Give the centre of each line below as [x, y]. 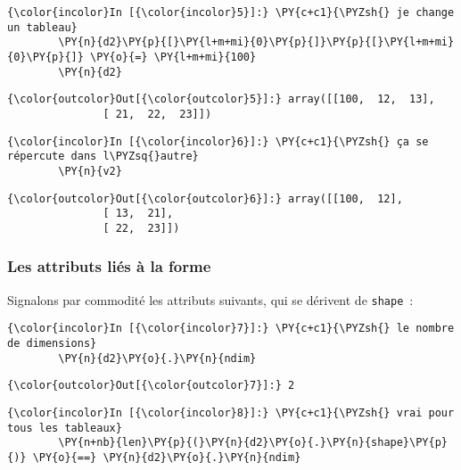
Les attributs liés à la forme [109, 266]
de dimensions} [52, 344]
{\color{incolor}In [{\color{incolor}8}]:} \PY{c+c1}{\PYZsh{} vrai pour [231, 413]
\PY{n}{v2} [90, 171]
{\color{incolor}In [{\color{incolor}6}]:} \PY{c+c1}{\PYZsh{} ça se [218, 141]
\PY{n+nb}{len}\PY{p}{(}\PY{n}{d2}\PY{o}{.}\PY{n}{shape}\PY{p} [253, 443]
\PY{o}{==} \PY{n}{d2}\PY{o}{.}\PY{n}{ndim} [167, 458]
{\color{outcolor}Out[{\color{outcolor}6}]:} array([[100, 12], [205, 198]
